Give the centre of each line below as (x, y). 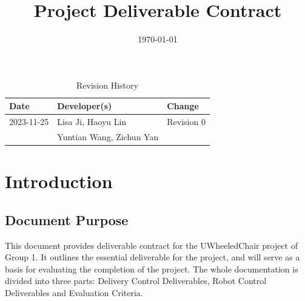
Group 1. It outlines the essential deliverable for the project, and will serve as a (152, 257)
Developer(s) (85, 106)
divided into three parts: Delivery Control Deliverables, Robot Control (136, 281)
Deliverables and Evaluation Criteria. (74, 293)
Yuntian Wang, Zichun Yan (108, 137)
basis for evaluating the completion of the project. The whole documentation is (152, 269)
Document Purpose (67, 219)
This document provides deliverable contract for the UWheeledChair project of (152, 245)
